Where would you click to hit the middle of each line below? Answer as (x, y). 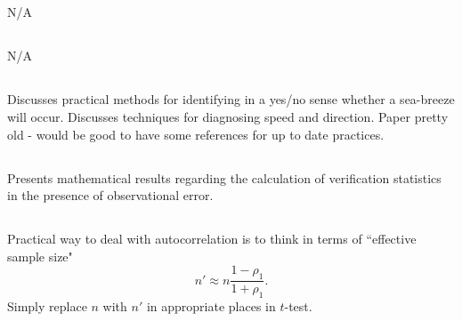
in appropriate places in (211, 305)
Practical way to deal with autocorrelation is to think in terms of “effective (212, 239)
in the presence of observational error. (110, 195)
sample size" (40, 256)
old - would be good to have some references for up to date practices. (196, 134)
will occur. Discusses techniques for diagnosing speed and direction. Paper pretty (228, 116)
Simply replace (47, 305)
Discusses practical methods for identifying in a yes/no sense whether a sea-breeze (231, 99)
